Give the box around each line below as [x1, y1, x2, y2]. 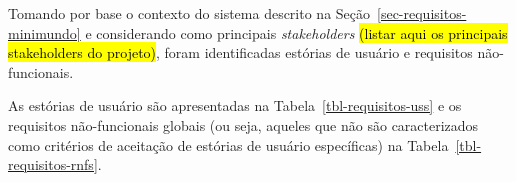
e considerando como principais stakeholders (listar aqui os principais [85, 22, 508, 43]
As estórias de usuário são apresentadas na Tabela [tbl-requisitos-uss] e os [8, 95, 462, 116]
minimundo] [8, 22, 81, 43]
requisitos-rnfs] [8, 154, 98, 175]
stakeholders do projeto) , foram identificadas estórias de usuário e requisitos [8, 42, 473, 63]
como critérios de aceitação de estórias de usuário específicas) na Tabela [8, 134, 449, 155]
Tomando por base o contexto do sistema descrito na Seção [8, 3, 371, 23]
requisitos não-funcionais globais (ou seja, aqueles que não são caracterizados [8, 114, 479, 135]
